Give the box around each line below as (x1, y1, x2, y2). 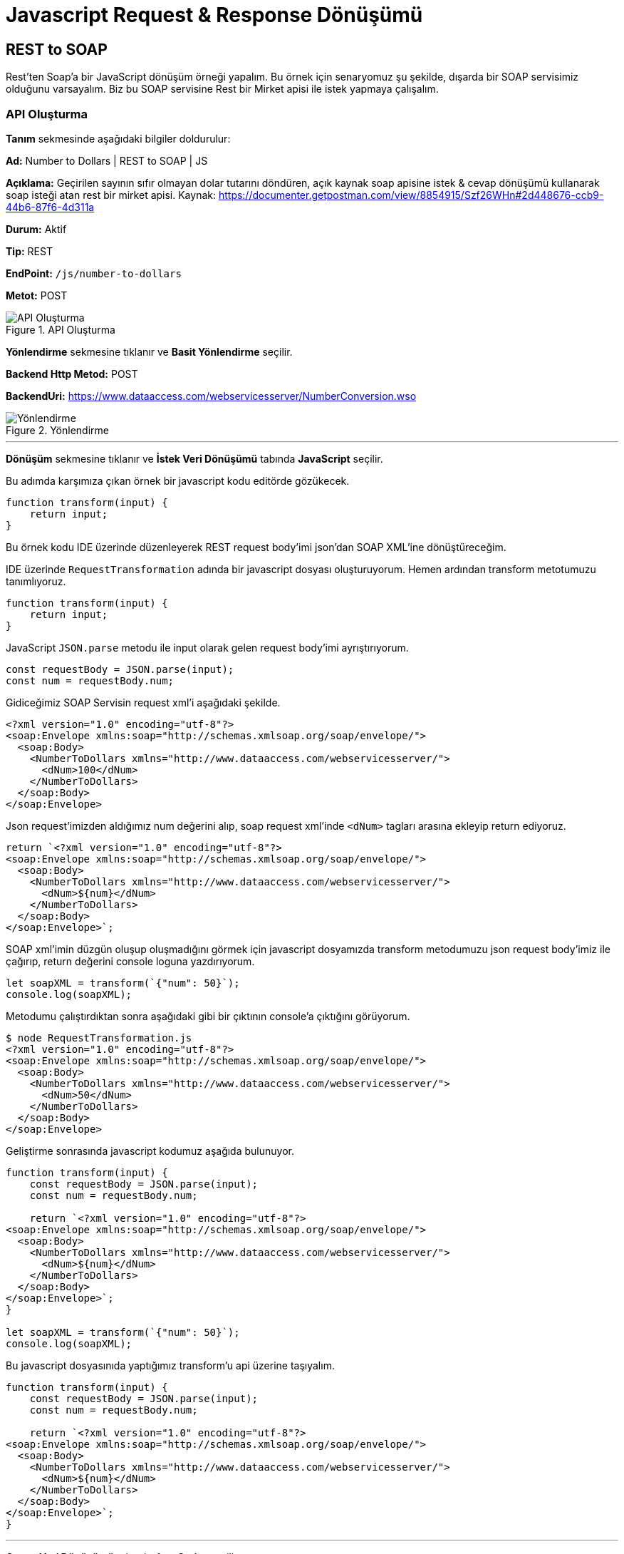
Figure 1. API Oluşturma (6, 323, 115, 336)
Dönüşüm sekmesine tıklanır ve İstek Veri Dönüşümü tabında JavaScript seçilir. (6, 452, 383, 465)
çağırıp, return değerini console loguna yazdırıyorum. (6, 954, 255, 967)
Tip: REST (6, 245, 53, 257)
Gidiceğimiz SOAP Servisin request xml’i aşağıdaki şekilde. (6, 696, 281, 709)
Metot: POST (6, 289, 68, 302)
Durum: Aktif (6, 222, 67, 235)
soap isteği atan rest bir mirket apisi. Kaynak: (6, 188, 216, 201)
